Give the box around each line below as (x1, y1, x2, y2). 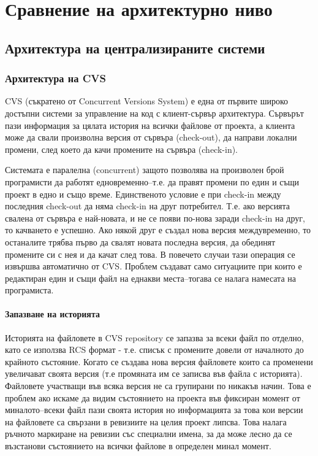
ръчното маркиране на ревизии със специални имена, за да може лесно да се (5, 427, 292, 440)
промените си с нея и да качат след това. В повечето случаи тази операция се (5, 247, 295, 260)
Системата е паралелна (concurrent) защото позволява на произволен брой (5, 163, 284, 176)
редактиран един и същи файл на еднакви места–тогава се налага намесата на (5, 271, 296, 284)
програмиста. (5, 284, 54, 296)
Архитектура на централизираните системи (5, 38, 265, 57)
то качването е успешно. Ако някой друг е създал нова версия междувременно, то (5, 223, 311, 236)
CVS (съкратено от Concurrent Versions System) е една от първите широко (5, 95, 288, 107)
